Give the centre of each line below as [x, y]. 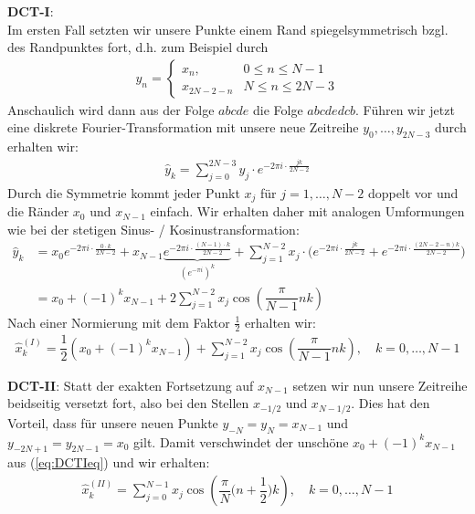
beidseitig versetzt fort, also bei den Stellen [128, 403]
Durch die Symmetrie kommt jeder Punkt [124, 192]
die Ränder [38, 211]
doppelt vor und [413, 192]
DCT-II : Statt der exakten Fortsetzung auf [131, 385]
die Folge [278, 109]
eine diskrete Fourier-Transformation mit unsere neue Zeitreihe [183, 127]
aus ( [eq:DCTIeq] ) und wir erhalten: [109, 462]
